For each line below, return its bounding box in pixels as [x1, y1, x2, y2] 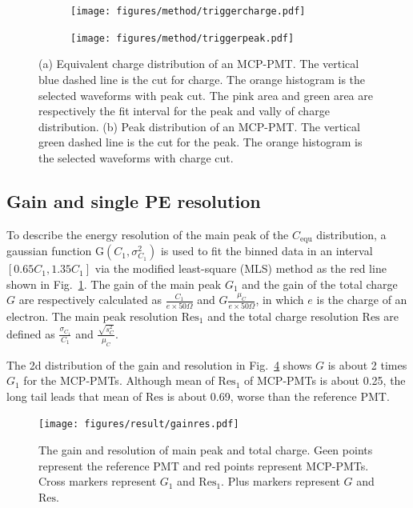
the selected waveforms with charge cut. [38, 149, 234, 166]
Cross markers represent [38, 473, 157, 490]
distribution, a [316, 226, 387, 242]
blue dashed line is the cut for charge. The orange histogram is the [38, 70, 366, 87]
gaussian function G [6, 242, 104, 259]
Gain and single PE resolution [6, 188, 261, 213]
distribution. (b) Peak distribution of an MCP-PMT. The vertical [38, 118, 360, 134]
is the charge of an [316, 291, 407, 308]
